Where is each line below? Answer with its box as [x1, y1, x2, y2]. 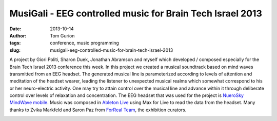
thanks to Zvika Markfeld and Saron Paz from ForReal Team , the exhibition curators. [9, 107, 187, 113]
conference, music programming [50, 40, 119, 46]
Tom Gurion [50, 32, 75, 38]
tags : [9, 40, 21, 46]
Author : [9, 32, 27, 38]
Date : [9, 26, 22, 32]
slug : [9, 47, 21, 53]
